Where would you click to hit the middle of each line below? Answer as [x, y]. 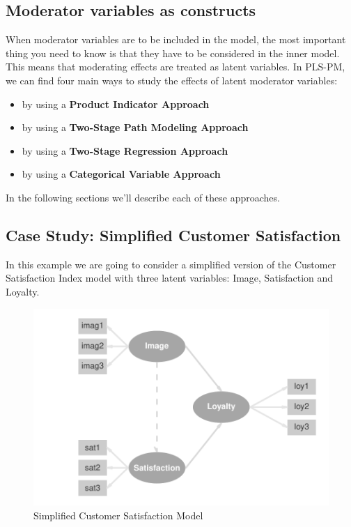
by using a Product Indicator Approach [116, 104]
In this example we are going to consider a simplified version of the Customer [171, 264]
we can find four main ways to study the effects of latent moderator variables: [172, 80]
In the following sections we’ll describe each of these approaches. [143, 197]
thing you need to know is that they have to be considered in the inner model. [173, 53]
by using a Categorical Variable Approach [121, 174]
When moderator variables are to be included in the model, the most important [176, 39]
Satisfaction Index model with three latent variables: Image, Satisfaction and [170, 278]
